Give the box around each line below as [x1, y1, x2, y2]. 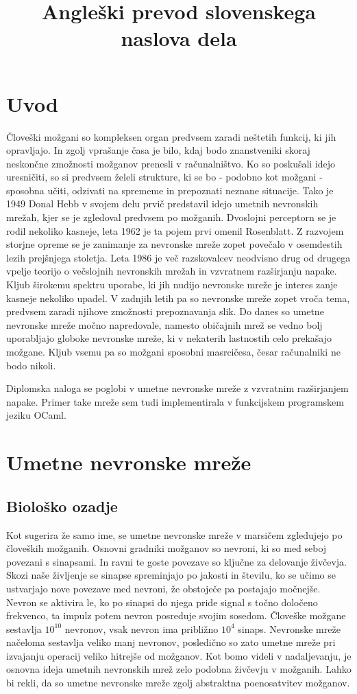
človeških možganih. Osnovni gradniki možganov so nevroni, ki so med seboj [6, 541, 327, 555]
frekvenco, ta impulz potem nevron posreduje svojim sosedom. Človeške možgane [6, 608, 346, 623]
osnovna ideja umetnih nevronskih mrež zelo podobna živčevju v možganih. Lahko [6, 662, 352, 676]
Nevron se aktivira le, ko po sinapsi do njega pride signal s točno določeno [6, 594, 318, 609]
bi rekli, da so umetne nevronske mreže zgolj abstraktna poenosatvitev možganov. [6, 675, 350, 690]
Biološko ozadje [6, 495, 118, 516]
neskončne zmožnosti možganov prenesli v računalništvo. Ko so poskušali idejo [6, 156, 336, 170]
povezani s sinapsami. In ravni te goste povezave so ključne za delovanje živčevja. [6, 554, 347, 568]
